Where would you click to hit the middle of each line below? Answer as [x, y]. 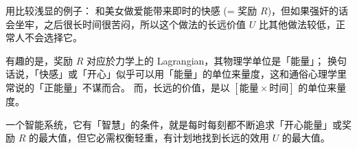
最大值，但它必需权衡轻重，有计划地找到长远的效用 [153, 138]
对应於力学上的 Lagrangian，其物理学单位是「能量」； [205, 60]
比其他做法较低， [297, 24]
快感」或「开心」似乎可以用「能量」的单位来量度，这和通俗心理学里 [193, 74]
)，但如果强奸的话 [308, 10]
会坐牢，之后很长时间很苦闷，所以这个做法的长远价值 [126, 24]
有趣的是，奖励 [39, 60]
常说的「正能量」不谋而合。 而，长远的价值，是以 [118, 87]
